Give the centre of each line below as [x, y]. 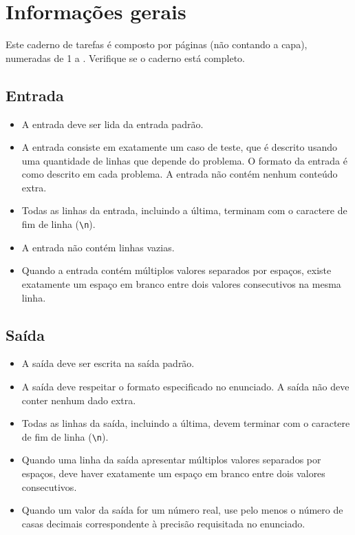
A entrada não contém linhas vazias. [98, 247]
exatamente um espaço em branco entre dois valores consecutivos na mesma [181, 283]
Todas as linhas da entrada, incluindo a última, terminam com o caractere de [184, 210]
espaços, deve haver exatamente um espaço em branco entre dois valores [173, 473]
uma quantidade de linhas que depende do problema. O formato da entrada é [184, 160]
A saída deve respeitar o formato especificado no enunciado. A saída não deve [185, 386]
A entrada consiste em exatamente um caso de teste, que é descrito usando [179, 147]
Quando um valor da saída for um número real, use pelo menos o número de [182, 510]
